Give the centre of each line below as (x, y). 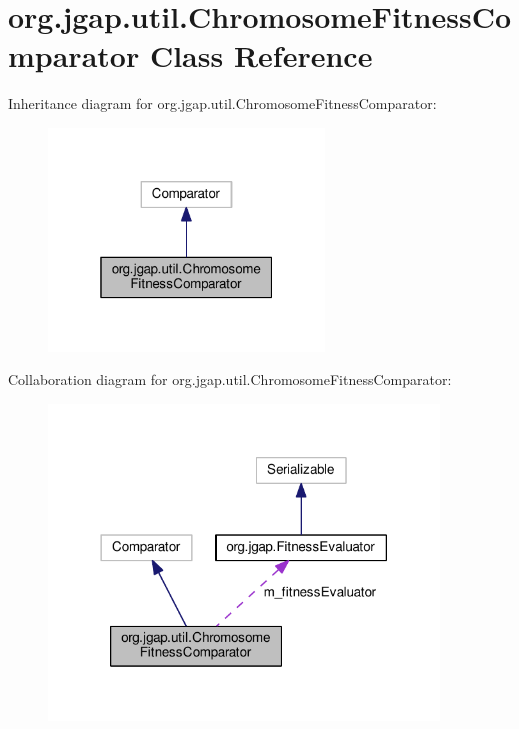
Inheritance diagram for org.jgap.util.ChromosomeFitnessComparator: (222, 103)
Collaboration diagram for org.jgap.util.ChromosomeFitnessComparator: (230, 379)
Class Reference (261, 55)
